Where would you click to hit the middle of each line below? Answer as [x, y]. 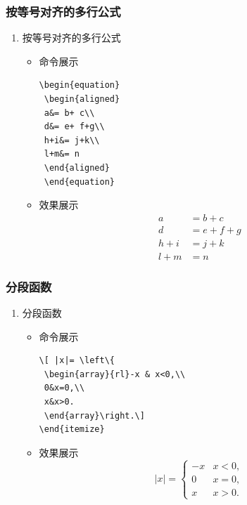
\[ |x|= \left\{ [77, 361]
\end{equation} [79, 182]
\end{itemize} [72, 429]
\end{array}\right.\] [94, 415]
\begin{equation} [80, 85]
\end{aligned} [77, 168]
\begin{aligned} [82, 99]
